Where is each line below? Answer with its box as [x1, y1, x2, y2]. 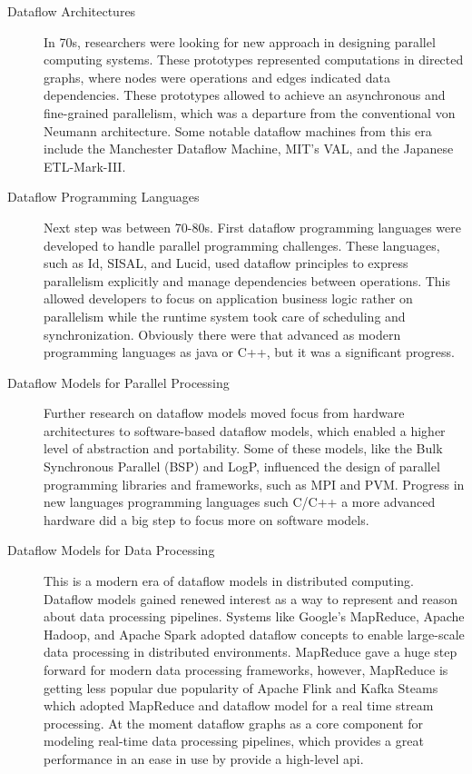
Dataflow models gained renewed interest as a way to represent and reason [44, 589, 458, 608]
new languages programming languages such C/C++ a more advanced [44, 492, 436, 511]
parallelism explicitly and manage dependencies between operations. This [44, 271, 450, 290]
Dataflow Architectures [7, 2, 136, 20]
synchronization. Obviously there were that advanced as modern [44, 324, 401, 343]
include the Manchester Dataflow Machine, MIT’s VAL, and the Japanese [44, 139, 454, 158]
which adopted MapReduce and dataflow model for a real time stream [44, 696, 434, 715]
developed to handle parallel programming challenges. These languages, [44, 235, 440, 254]
